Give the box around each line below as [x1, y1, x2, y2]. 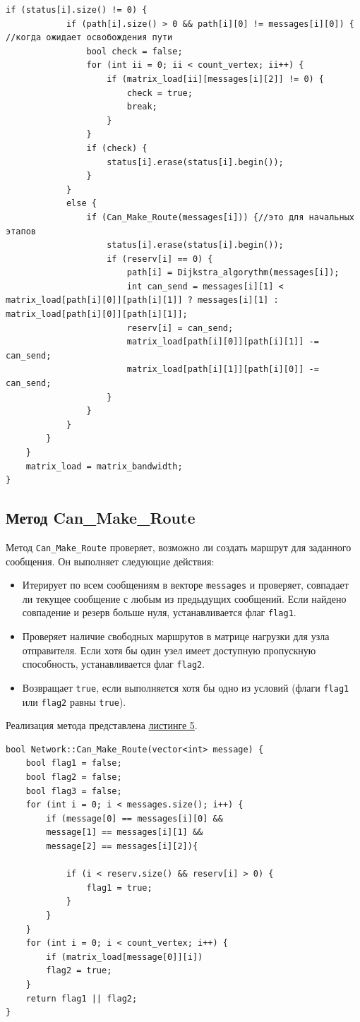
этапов [6, 226, 36, 236]
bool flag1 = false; [25, 758, 122, 769]
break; [126, 102, 157, 112]
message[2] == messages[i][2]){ [46, 841, 198, 852]
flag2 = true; [46, 966, 112, 976]
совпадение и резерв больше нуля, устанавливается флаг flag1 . [22, 605, 296, 620]
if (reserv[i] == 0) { [107, 253, 213, 264]
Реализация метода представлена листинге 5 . [6, 718, 198, 733]
